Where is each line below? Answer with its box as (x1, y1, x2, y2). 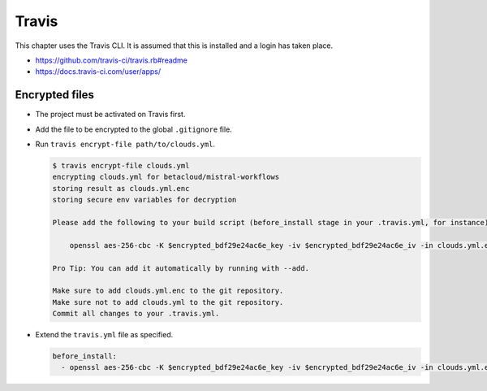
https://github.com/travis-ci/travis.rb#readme (35, 55, 188, 65)
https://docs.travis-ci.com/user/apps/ (35, 67, 162, 76)
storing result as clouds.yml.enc (52, 184, 190, 193)
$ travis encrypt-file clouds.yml (52, 161, 190, 170)
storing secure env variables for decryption (52, 195, 237, 205)
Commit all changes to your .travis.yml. (52, 309, 220, 319)
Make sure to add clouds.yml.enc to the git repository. (52, 286, 284, 296)
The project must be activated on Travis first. (35, 110, 186, 119)
